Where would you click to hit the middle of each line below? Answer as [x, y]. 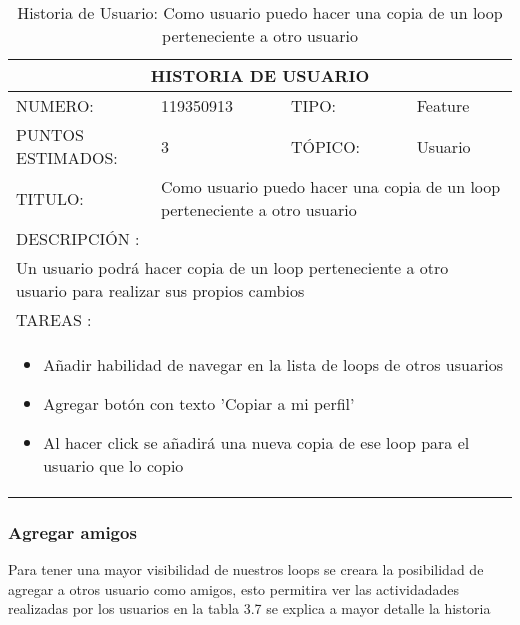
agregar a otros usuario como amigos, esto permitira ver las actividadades [234, 588]
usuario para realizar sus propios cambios [160, 290]
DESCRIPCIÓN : [78, 238]
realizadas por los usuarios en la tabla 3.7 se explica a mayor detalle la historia [249, 608]
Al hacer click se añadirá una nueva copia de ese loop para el [256, 442]
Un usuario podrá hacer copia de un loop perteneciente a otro [232, 267]
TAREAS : [54, 319]
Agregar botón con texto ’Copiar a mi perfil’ [199, 403]
